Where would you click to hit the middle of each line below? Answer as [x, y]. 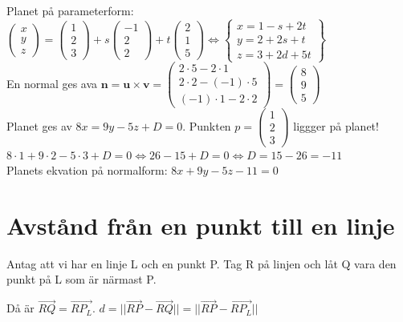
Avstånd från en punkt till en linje [201, 225]
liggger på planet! [336, 125]
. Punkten [207, 125]
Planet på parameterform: [70, 10]
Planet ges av [39, 125]
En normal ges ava [52, 83]
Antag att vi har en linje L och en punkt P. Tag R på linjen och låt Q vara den [201, 263]
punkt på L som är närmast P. [81, 279]
